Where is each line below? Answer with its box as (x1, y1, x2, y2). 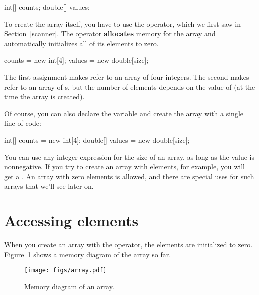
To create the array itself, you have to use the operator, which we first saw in (4, 18, 241, 29)
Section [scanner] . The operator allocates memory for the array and (4, 28, 216, 39)
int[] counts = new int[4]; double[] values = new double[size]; (4, 134, 190, 145)
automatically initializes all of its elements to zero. (4, 38, 159, 48)
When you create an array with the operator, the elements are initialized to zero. (4, 239, 253, 250)
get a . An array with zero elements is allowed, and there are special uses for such (4, 171, 254, 181)
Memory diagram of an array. (24, 281, 114, 291)
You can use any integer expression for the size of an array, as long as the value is (4, 151, 255, 162)
